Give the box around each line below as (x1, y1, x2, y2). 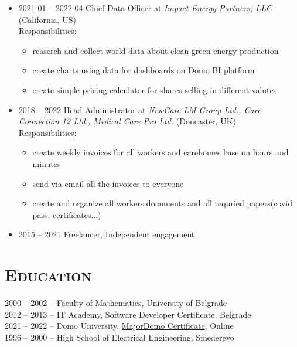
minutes (32, 157, 61, 169)
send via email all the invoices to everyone (32, 177, 184, 189)
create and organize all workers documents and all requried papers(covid (32, 197, 293, 209)
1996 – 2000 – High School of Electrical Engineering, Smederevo (5, 331, 234, 343)
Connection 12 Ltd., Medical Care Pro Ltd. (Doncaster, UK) (18, 115, 237, 127)
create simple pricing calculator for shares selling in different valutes (32, 83, 277, 96)
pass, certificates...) (32, 208, 101, 220)
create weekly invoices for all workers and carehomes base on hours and (32, 146, 289, 158)
